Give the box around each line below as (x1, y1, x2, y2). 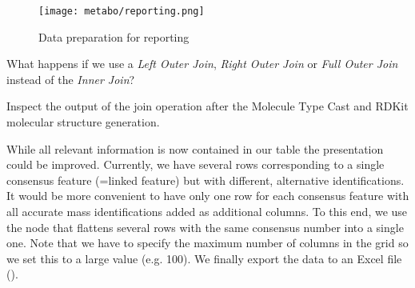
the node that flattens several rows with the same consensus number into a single (6, 218, 404, 235)
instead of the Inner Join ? (6, 70, 135, 87)
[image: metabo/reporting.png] (38, 6, 205, 17)
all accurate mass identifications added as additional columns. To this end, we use (6, 203, 408, 219)
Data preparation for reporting (38, 28, 190, 45)
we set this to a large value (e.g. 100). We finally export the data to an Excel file (6, 250, 402, 266)
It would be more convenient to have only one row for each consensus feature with (6, 187, 409, 204)
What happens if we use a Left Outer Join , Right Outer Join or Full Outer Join (6, 55, 398, 72)
